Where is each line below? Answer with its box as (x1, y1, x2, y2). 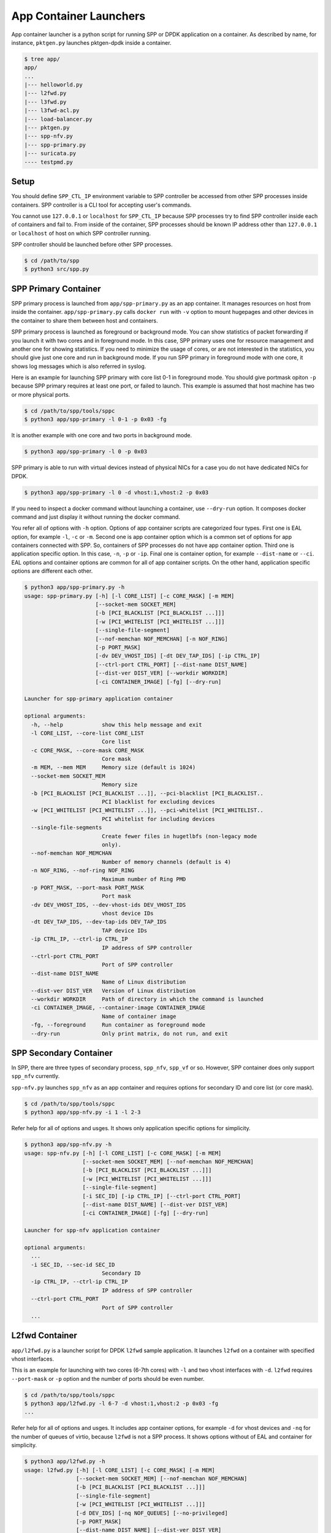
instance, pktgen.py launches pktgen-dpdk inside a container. (11, 39, 172, 46)
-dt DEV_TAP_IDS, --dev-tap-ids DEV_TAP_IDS (31, 919, 167, 925)
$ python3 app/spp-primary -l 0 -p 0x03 (24, 448, 147, 455)
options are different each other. (11, 567, 93, 575)
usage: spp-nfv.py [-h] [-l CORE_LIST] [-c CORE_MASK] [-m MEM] (24, 1150, 222, 1156)
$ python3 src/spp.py (24, 266, 89, 273)
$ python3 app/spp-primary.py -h (24, 584, 125, 591)
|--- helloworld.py (24, 82, 83, 88)
